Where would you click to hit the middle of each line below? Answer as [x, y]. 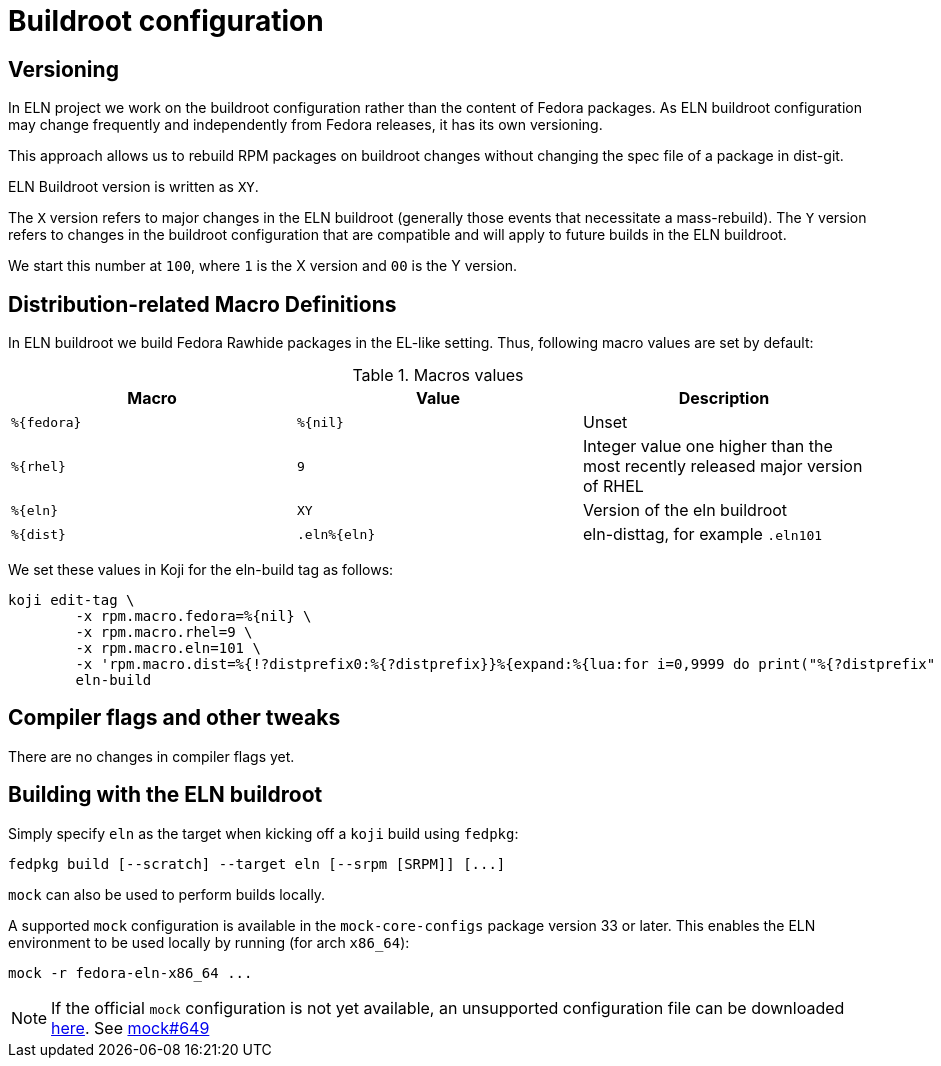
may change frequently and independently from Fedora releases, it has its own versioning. [305, 125]
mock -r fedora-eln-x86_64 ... [130, 972]
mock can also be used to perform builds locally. [167, 894]
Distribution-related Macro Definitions [202, 304]
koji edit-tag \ [71, 600]
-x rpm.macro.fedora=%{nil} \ [193, 616]
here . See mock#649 [130, 1027]
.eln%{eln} [336, 534]
